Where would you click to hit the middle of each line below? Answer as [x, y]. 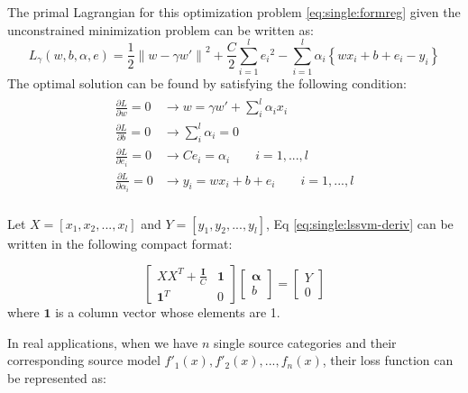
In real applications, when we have [103, 342]
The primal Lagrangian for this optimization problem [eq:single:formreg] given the [234, 12]
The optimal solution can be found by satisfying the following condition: [207, 83]
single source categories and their [305, 342]
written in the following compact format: [120, 243]
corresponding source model [84, 360]
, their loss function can [388, 360]
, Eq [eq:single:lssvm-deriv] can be [360, 223]
